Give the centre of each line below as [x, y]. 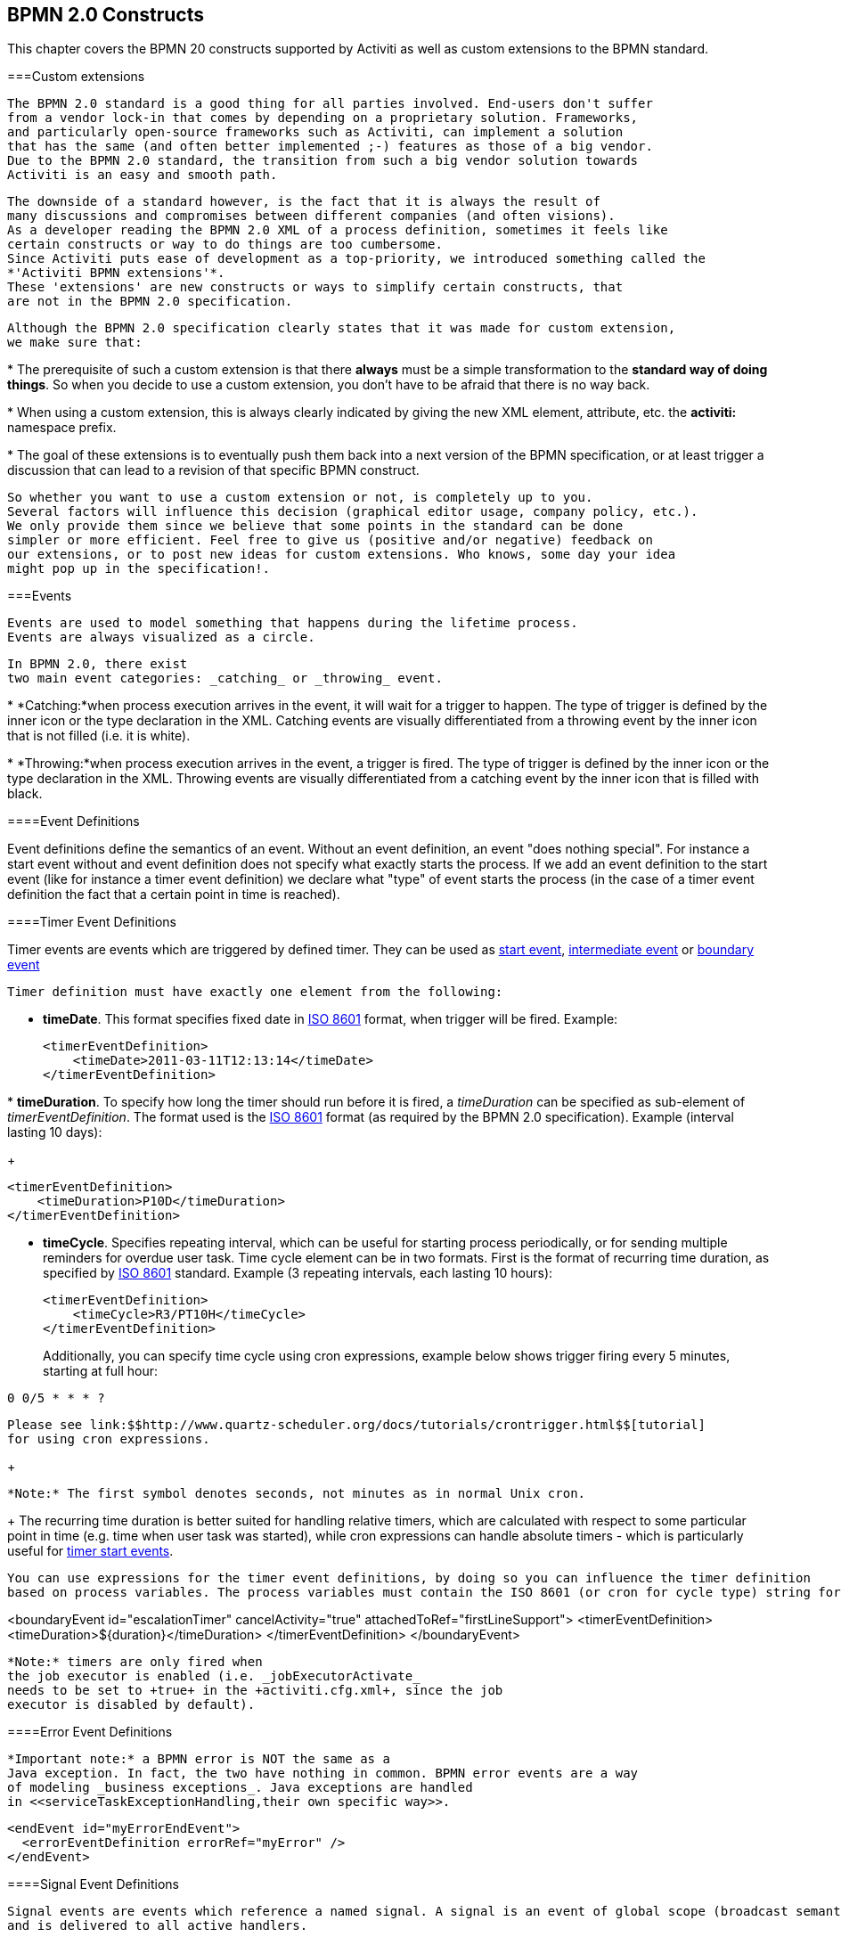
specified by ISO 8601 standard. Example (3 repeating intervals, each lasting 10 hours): [298, 1273]
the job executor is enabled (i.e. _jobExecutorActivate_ [214, 1676]
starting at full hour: [100, 1371]
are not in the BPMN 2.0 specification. [150, 302]
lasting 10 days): [55, 1132]
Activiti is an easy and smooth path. [143, 175]
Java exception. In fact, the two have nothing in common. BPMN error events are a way [323, 1774]
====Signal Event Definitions [93, 1884]
